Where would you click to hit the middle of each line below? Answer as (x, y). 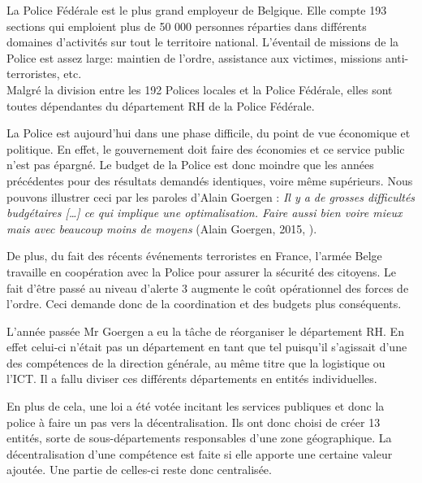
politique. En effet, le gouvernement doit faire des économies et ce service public (206, 148)
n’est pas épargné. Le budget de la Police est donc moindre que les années (190, 165)
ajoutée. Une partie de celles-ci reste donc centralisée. (139, 470)
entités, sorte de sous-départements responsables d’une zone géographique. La (199, 438)
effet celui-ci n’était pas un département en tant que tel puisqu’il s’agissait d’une (207, 347)
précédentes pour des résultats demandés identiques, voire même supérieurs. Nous (210, 180)
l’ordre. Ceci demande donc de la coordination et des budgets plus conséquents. (204, 304)
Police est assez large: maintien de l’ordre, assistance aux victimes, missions (194, 57)
